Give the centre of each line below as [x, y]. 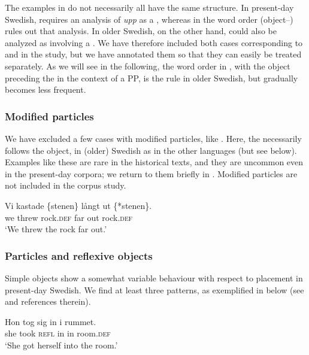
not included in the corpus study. [66, 185]
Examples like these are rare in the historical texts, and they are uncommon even [154, 162]
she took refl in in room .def [58, 333]
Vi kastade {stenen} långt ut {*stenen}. [78, 205]
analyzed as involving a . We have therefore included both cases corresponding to [154, 42]
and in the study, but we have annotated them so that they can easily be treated [153, 54]
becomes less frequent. [46, 89]
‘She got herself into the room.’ [61, 345]
